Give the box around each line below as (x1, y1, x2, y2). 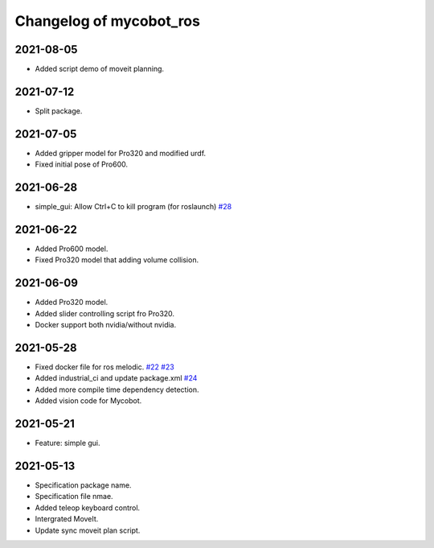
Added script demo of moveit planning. (35, 64, 165, 74)
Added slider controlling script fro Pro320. (35, 308, 175, 318)
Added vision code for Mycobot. (35, 396, 142, 406)
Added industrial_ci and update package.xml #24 (35, 373, 198, 383)
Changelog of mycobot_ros (14, 12, 201, 30)
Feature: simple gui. (35, 439, 100, 448)
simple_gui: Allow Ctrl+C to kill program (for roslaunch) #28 (35, 202, 232, 212)
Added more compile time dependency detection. (35, 385, 199, 394)
